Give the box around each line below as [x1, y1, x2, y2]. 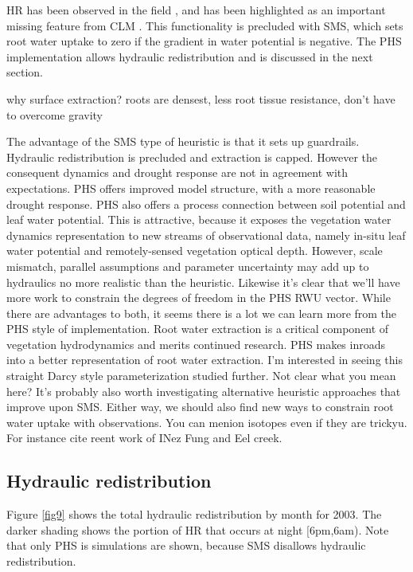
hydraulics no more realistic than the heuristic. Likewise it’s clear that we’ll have [6, 273, 400, 290]
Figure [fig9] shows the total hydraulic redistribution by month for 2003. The [6, 506, 382, 523]
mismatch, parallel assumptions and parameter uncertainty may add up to [6, 257, 369, 274]
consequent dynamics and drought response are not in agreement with [6, 164, 349, 181]
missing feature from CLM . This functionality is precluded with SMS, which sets [6, 17, 403, 33]
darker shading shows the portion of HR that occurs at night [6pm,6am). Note [6, 521, 389, 538]
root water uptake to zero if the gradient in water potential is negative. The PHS [6, 33, 402, 49]
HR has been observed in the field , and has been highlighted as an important [6, 2, 386, 18]
